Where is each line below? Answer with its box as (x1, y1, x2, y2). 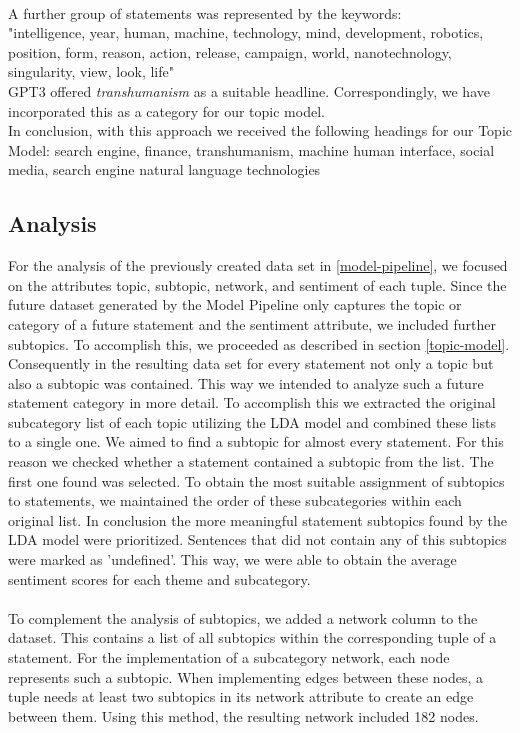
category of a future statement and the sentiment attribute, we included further (8, 313, 497, 334)
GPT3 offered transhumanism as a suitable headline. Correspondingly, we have (8, 80, 490, 101)
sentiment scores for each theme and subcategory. (8, 568, 311, 589)
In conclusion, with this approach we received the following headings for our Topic (8, 120, 513, 141)
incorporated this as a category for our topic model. (8, 100, 325, 121)
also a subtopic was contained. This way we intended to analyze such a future (8, 372, 484, 393)
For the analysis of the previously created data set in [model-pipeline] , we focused (8, 255, 508, 276)
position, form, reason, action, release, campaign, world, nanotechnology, (8, 41, 452, 62)
